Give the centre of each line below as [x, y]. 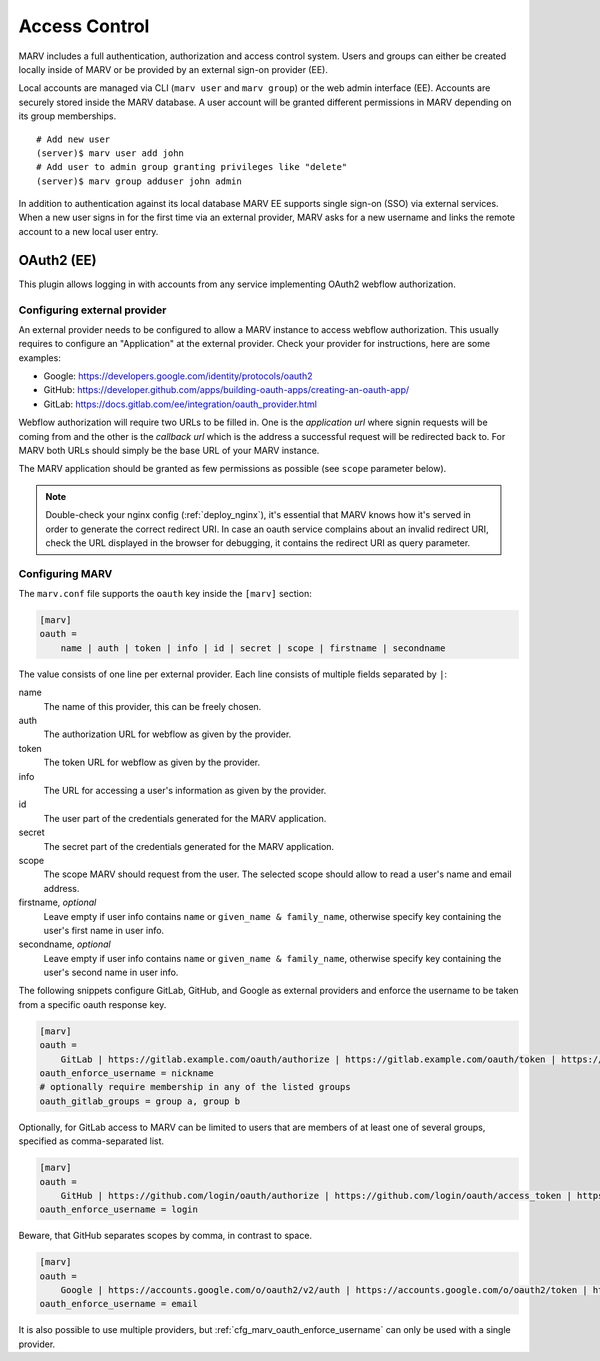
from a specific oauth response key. [92, 1004]
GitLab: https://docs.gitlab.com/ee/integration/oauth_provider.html [180, 404]
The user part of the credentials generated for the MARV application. [185, 818]
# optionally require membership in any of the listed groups [195, 1087]
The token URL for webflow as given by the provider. [152, 762]
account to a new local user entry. [88, 231]
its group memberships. [67, 116]
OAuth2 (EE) [57, 260]
